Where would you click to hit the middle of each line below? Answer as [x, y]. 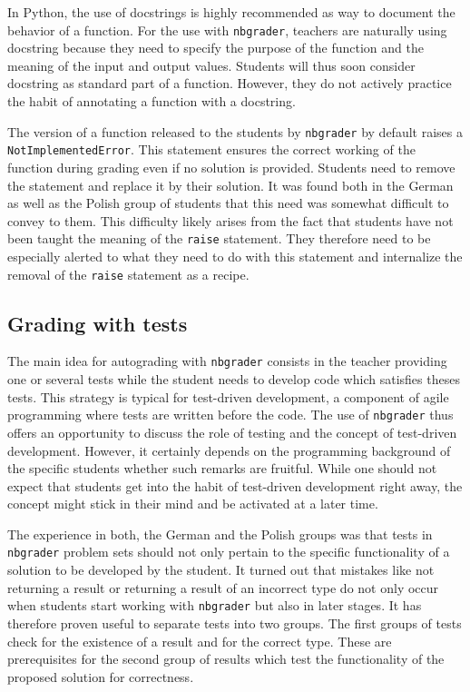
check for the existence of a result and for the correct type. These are [200, 641]
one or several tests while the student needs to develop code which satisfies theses [234, 379]
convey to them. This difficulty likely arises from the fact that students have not [230, 220]
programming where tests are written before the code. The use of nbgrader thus [230, 415]
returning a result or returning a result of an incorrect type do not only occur [223, 587]
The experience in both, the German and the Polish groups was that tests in [220, 534]
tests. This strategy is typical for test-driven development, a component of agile [228, 396]
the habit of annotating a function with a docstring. [152, 101]
